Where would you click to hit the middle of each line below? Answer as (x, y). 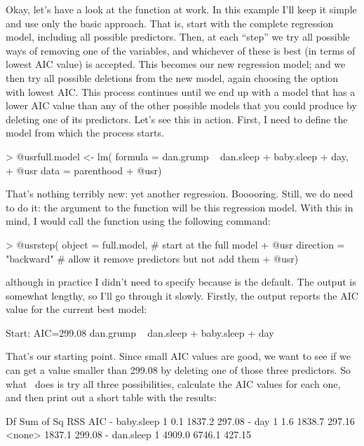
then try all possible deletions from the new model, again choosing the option (172, 77)
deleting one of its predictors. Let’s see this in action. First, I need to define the (177, 119)
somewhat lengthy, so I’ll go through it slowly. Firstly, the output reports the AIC (182, 295)
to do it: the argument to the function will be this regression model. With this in (180, 207)
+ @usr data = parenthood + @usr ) (84, 170)
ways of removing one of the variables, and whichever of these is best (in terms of (181, 50)
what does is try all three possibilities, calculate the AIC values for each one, (173, 383)
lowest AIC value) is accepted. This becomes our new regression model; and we (176, 64)
